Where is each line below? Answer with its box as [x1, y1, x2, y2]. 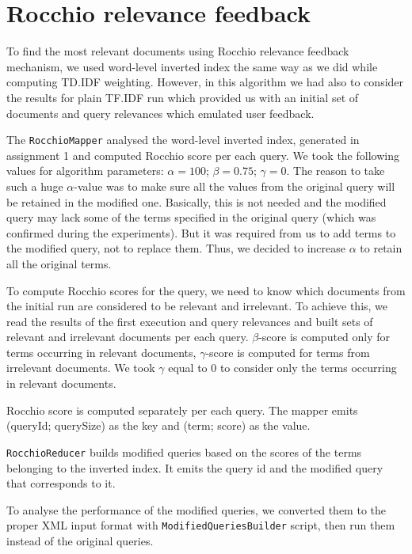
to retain [360, 240, 402, 256]
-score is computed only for [258, 328, 391, 345]
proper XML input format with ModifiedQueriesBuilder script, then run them [6, 517, 395, 533]
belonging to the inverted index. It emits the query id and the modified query [6, 459, 383, 476]
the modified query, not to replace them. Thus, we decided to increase [6, 240, 346, 256]
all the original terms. [6, 255, 112, 271]
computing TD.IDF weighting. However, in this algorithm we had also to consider [6, 74, 404, 90]
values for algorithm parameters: [6, 162, 164, 179]
